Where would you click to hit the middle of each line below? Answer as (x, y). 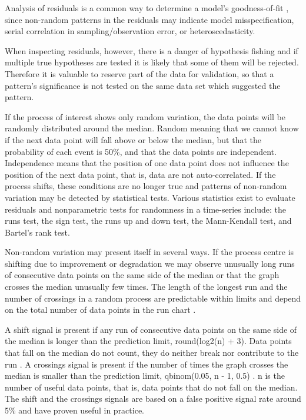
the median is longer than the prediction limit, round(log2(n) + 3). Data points (148, 341)
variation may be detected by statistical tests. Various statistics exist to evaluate (150, 197)
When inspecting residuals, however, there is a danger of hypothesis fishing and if (152, 50)
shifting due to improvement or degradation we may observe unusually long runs (150, 263)
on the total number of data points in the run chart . (100, 310)
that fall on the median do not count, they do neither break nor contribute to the (152, 353)
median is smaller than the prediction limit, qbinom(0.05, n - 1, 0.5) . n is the (145, 376)
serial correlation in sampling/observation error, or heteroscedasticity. (130, 31)
